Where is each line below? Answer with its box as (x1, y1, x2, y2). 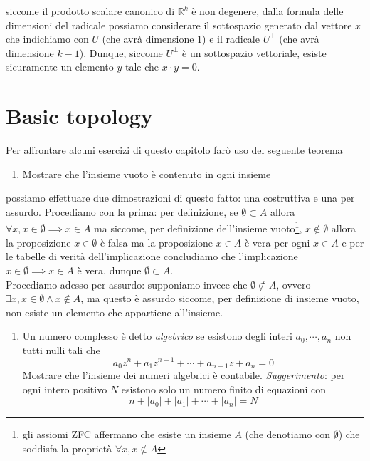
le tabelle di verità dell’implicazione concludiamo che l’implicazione (6, 249, 298, 264)
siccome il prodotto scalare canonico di (6, 4, 175, 18)
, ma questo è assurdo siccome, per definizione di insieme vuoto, (80, 291, 359, 306)
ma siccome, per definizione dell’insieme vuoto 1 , (94, 219, 302, 236)
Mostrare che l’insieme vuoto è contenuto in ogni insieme (22, 166, 271, 181)
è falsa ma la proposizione (100, 234, 213, 249)
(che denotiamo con (245, 427, 330, 442)
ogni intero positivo (22, 381, 107, 396)
